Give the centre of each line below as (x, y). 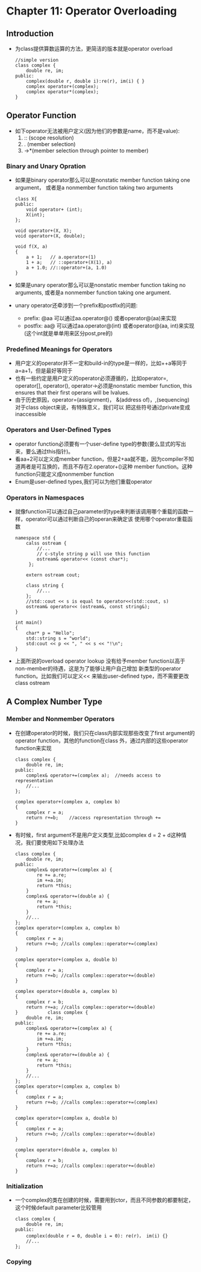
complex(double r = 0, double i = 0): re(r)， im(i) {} (97, 1236)
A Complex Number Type (54, 702)
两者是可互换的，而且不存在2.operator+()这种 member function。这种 (106, 466)
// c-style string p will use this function (94, 554)
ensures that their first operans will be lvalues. (72, 393)
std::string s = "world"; (59, 638)
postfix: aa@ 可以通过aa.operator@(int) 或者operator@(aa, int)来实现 (109, 326)
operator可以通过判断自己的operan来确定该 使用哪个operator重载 (107, 519)
